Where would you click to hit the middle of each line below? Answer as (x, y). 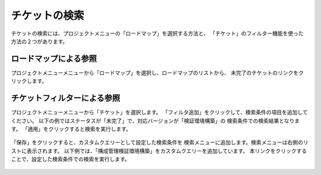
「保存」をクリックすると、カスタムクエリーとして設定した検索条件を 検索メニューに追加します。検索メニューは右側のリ (160, 142)
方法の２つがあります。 (40, 41)
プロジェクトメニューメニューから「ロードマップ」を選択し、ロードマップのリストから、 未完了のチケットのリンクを (155, 73)
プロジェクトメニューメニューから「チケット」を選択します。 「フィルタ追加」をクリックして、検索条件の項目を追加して (160, 112)
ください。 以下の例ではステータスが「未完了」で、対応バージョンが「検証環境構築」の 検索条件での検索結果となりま (155, 121)
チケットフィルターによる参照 (65, 98)
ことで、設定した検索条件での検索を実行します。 (70, 159)
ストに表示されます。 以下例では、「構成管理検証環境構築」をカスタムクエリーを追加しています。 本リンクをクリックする (159, 151)
